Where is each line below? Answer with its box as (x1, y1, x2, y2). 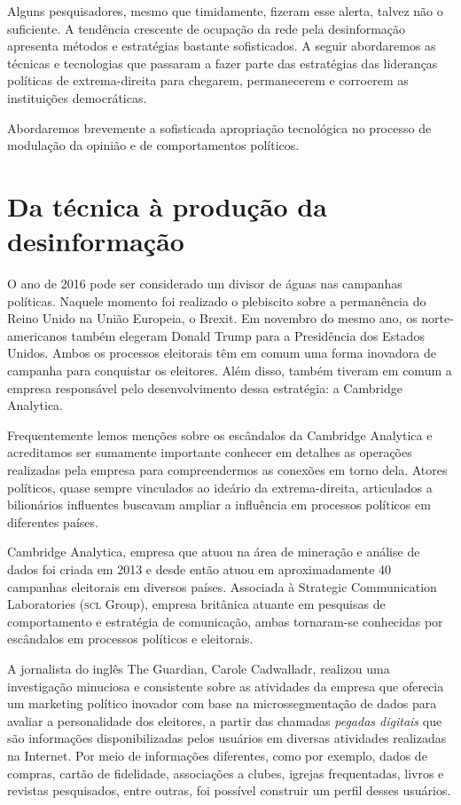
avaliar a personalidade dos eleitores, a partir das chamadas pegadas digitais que (7, 711, 442, 730)
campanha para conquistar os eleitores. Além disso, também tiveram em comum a (7, 361, 452, 380)
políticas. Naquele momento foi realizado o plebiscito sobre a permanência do (7, 291, 426, 310)
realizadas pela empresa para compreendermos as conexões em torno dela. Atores (7, 461, 448, 478)
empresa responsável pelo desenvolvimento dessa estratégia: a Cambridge (7, 378, 402, 397)
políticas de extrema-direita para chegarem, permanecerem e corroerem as (7, 71, 409, 90)
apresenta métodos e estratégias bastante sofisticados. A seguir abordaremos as (7, 36, 436, 55)
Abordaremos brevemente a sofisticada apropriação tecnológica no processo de (7, 118, 432, 137)
